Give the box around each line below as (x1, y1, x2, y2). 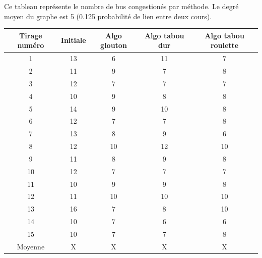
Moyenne (17, 241, 45, 251)
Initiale (60, 35, 86, 45)
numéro (17, 40, 44, 50)
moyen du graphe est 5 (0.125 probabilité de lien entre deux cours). (4, 11, 212, 21)
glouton (100, 40, 127, 50)
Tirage (19, 30, 42, 40)
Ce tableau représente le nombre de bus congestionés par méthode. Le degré (4, 1, 239, 11)
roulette (210, 40, 239, 50)
